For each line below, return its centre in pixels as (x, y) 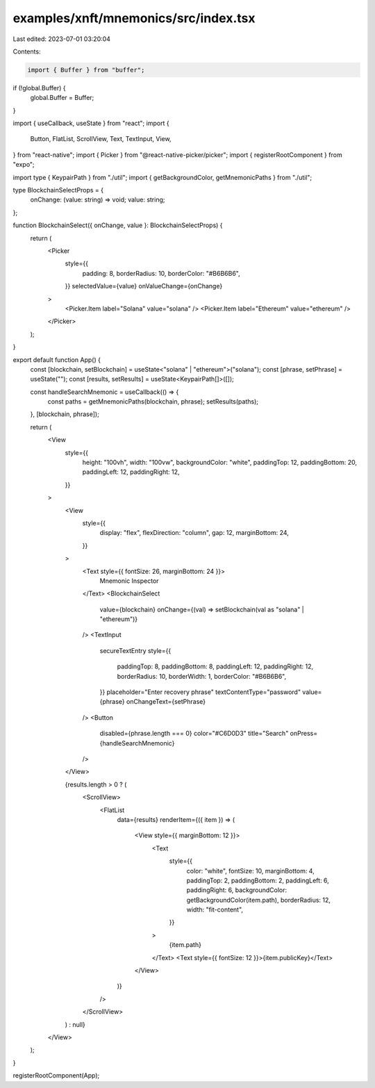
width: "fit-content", (215, 909)
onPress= (304, 734)
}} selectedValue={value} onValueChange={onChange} (144, 286)
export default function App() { (57, 360)
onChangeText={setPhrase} (166, 702)
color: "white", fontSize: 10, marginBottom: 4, (251, 871)
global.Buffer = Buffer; (62, 98)
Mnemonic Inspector (129, 581)
